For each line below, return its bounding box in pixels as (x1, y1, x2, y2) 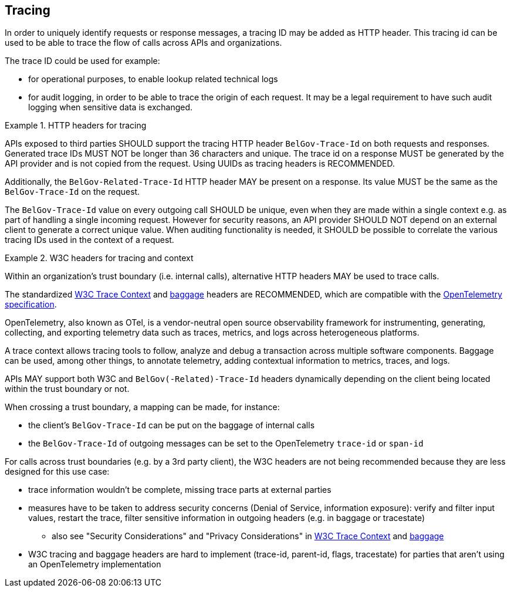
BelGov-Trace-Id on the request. (5, 187, 140, 197)
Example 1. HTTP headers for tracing (5, 120, 147, 131)
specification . (5, 299, 57, 310)
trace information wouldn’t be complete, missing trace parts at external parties (28, 485, 331, 495)
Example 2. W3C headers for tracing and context (5, 253, 194, 263)
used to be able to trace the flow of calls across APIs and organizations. (5, 38, 282, 48)
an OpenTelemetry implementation (28, 559, 161, 570)
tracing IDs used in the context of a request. (5, 235, 174, 245)
